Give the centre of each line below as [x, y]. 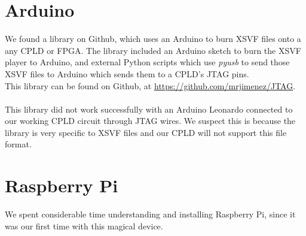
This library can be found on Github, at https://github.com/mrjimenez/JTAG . [150, 85]
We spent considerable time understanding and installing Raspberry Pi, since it [150, 214]
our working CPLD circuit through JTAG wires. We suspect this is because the [150, 121]
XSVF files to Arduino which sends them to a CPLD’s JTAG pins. [127, 73]
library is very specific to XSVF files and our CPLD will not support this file [146, 132]
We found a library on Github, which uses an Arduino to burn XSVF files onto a [153, 39]
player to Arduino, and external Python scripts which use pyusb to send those [147, 62]
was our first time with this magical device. [84, 226]
